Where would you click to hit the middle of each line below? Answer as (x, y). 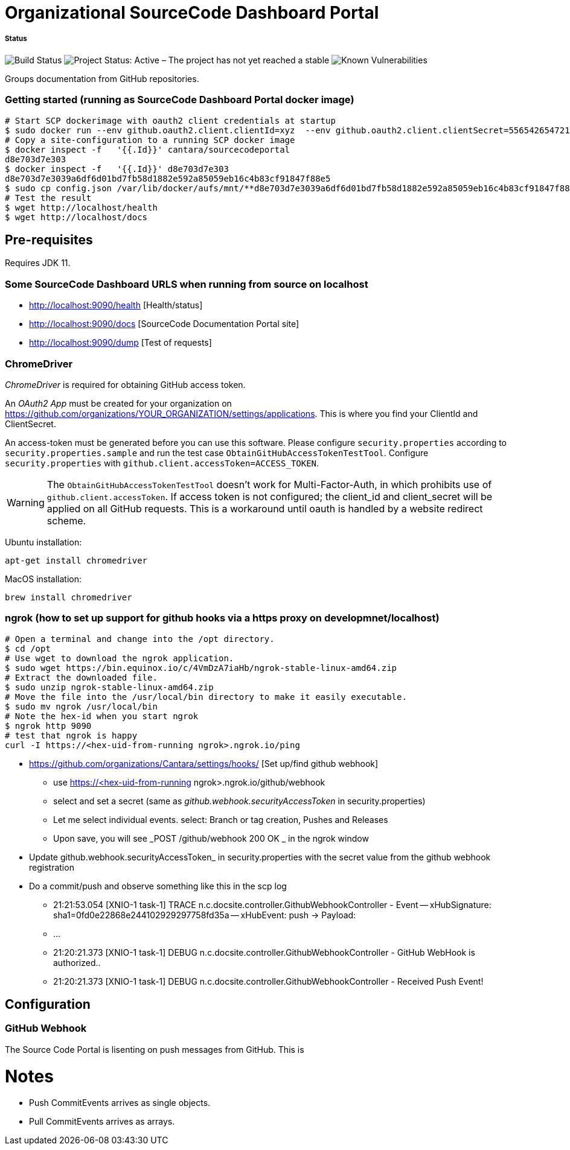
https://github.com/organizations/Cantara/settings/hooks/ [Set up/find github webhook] (204, 763)
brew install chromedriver (69, 597)
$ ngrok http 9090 (48, 726)
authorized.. (77, 962)
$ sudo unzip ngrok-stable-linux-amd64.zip (109, 687)
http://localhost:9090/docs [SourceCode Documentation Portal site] (164, 324)
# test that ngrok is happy (71, 735)
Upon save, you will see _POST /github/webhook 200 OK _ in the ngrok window (211, 838)
